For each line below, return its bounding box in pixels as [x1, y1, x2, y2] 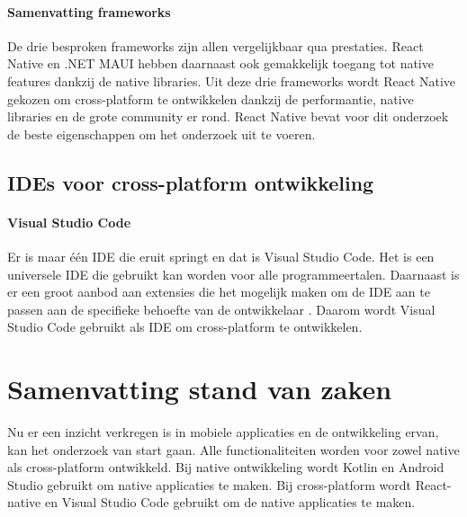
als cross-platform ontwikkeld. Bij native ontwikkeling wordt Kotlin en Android [7, 458, 445, 477]
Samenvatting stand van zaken [7, 370, 392, 407]
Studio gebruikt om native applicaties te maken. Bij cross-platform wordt [7, 475, 411, 494]
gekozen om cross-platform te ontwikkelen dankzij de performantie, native [7, 89, 414, 108]
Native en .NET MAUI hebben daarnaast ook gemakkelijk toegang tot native [7, 54, 434, 73]
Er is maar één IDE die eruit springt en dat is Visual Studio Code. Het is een [7, 246, 435, 265]
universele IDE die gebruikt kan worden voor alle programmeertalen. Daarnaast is [7, 264, 460, 283]
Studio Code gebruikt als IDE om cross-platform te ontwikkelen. [7, 317, 363, 336]
